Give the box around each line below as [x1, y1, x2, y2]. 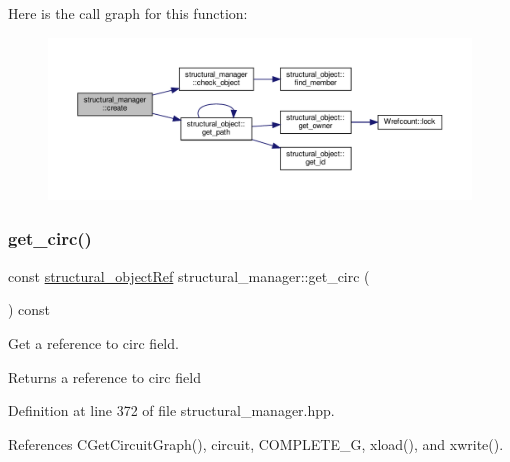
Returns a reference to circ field [8, 366, 201, 387]
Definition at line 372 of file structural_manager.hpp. [8, 400, 335, 421]
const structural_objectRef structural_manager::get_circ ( [8, 265, 370, 286]
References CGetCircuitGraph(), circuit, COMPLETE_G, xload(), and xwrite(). [8, 433, 504, 454]
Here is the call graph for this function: [8, 3, 248, 23]
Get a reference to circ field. [8, 332, 179, 353]
